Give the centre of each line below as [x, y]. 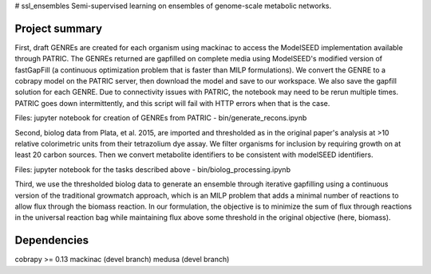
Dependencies [52, 240]
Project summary [59, 28]
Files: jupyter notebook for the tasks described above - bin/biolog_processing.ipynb [153, 169]
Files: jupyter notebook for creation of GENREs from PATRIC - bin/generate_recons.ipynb [161, 118]
